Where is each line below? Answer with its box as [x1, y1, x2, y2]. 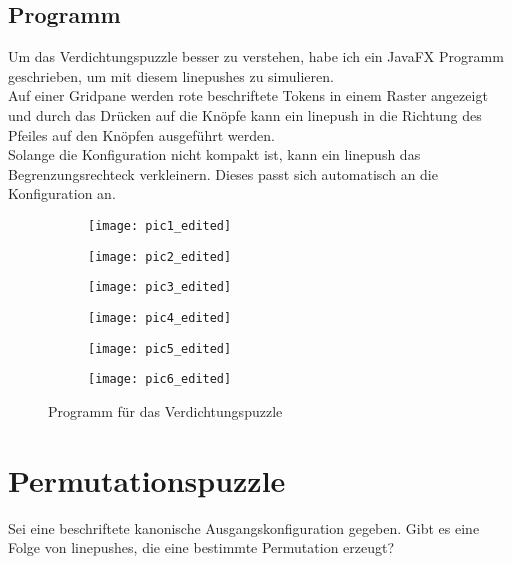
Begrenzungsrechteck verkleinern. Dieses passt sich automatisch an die [8, 163, 438, 184]
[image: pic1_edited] [88, 218, 232, 233]
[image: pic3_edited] [88, 280, 232, 295]
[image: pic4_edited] [88, 310, 232, 325]
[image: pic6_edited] [88, 372, 232, 387]
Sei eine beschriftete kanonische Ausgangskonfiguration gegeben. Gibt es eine [8, 517, 480, 538]
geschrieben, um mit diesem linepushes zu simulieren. [8, 65, 334, 86]
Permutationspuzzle [8, 459, 286, 500]
